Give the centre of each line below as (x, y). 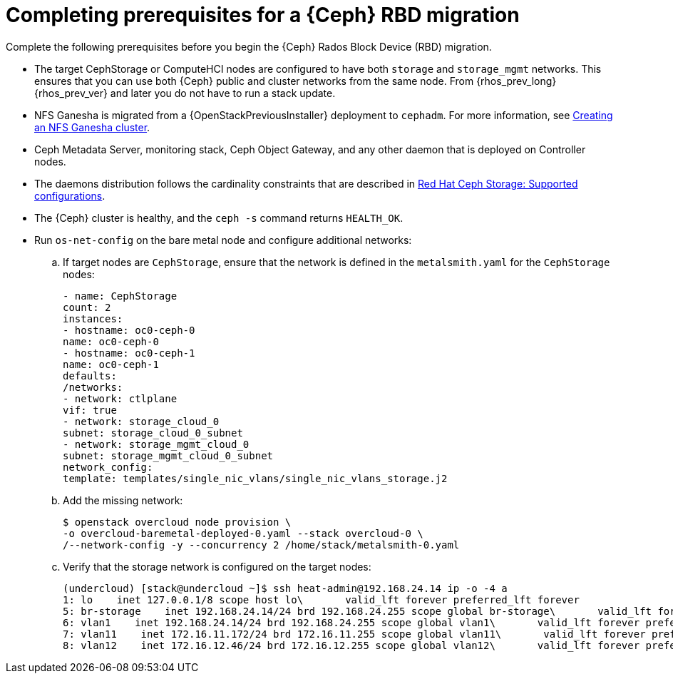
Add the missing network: (123, 500)
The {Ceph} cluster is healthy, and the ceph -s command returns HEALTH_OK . (219, 218)
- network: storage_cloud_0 (141, 421)
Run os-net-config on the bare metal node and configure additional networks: (223, 240)
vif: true (90, 410)
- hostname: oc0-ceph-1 (129, 353)
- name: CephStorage (120, 296)
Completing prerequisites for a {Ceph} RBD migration (263, 15)
